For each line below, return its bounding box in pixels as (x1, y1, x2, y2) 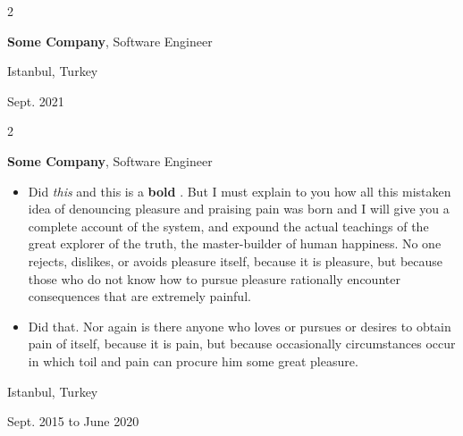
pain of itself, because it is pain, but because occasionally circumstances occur (28, 334, 456, 353)
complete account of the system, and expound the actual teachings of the (28, 216, 429, 235)
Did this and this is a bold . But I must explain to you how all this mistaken (28, 181, 451, 200)
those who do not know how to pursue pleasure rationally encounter (28, 269, 400, 288)
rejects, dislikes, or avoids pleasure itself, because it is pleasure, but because (28, 251, 443, 270)
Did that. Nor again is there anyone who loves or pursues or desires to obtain (28, 316, 451, 335)
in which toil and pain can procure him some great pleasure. (28, 351, 358, 370)
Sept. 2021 (7, 91, 64, 110)
